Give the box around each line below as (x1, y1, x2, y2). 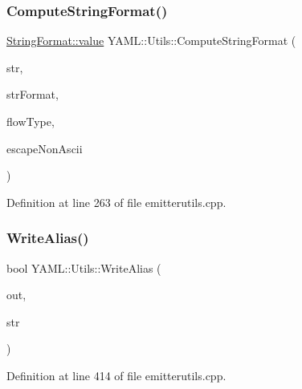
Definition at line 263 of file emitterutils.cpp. (6, 193, 226, 210)
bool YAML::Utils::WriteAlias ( (6, 259, 161, 276)
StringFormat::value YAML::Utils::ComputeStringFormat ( (6, 32, 296, 49)
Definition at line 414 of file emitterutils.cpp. (6, 367, 226, 383)
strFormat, (6, 86, 59, 103)
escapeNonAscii (6, 140, 83, 156)
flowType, (6, 113, 55, 129)
